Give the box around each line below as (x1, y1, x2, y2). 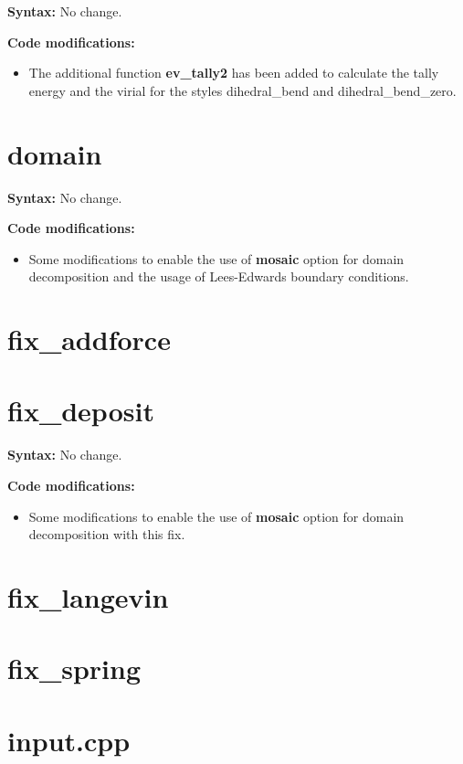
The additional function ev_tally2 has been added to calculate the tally (28, 63, 439, 82)
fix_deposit (7, 392, 154, 430)
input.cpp (7, 721, 131, 759)
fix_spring (7, 650, 142, 687)
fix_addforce (7, 321, 171, 358)
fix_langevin (7, 578, 169, 615)
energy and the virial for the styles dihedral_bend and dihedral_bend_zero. (28, 80, 457, 100)
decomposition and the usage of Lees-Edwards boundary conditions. (28, 267, 409, 286)
